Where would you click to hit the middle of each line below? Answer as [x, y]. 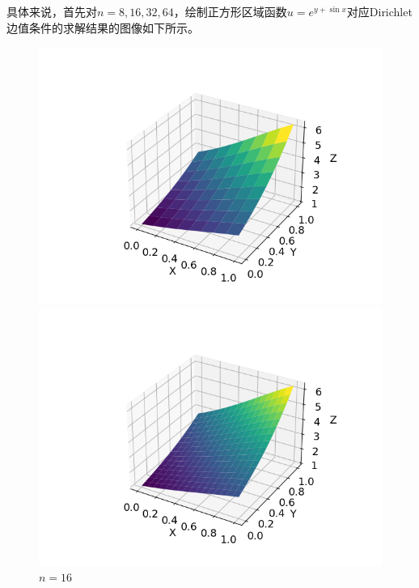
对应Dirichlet [379, 11]
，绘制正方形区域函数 [230, 11]
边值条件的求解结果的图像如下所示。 [103, 27]
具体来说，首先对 [52, 11]
